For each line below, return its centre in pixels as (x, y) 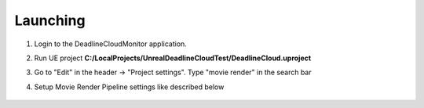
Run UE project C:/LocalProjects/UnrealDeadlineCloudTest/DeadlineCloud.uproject (173, 58)
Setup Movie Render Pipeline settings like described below (129, 87)
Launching (50, 20)
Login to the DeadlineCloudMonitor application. (111, 44)
